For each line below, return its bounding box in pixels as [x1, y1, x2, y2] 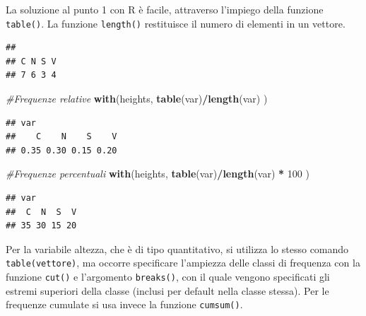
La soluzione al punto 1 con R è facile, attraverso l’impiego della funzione [6, 2, 324, 16]
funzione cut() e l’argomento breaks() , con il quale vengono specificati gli [6, 269, 330, 284]
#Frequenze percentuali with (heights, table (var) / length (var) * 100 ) [6, 166, 309, 181]
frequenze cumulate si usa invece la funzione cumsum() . [6, 297, 243, 312]
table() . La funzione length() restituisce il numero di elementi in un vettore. [6, 16, 346, 30]
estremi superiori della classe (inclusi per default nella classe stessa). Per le [6, 283, 329, 298]
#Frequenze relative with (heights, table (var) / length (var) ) [6, 91, 268, 106]
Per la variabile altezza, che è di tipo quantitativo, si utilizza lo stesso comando [6, 241, 349, 256]
